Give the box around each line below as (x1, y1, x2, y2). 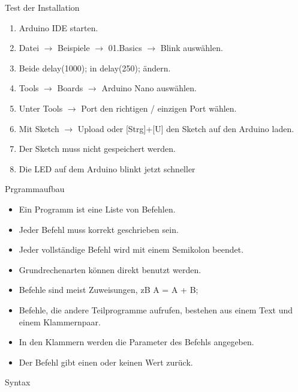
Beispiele (58, 41, 90, 54)
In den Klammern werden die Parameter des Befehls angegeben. (19, 336, 254, 348)
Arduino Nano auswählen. (101, 82, 197, 94)
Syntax (5, 376, 31, 388)
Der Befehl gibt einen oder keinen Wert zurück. (19, 355, 193, 368)
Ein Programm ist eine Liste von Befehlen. (19, 202, 176, 215)
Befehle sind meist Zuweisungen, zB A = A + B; (19, 283, 198, 296)
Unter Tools (19, 101, 63, 114)
